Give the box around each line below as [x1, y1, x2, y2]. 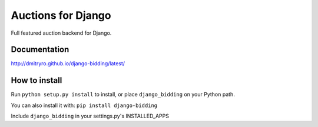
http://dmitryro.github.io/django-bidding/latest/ [11, 60, 125, 67]
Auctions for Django [11, 9, 111, 22]
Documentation [11, 45, 69, 55]
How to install [11, 75, 62, 85]
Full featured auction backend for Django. [11, 29, 112, 36]
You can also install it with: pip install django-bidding [11, 102, 158, 109]
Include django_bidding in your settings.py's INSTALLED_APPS [11, 112, 169, 120]
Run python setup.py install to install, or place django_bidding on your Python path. [11, 91, 235, 98]
